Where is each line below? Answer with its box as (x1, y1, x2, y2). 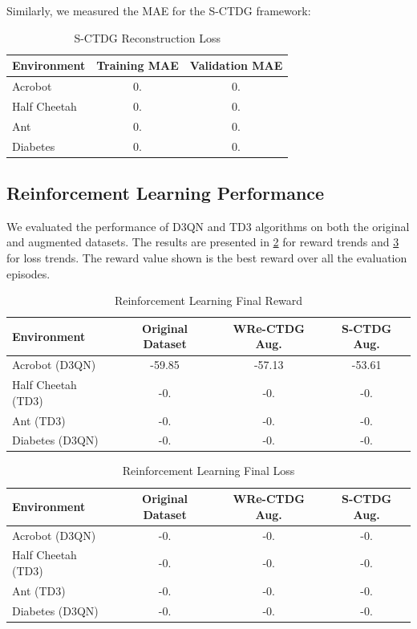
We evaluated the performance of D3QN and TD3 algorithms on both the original (6, 217, 410, 234)
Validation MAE (189, 57, 283, 74)
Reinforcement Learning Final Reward (114, 292, 303, 309)
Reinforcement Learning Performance (6, 181, 325, 205)
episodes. (6, 265, 51, 282)
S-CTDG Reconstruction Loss (74, 29, 221, 46)
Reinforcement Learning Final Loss (122, 462, 295, 479)
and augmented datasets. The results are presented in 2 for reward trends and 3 (6, 233, 399, 250)
